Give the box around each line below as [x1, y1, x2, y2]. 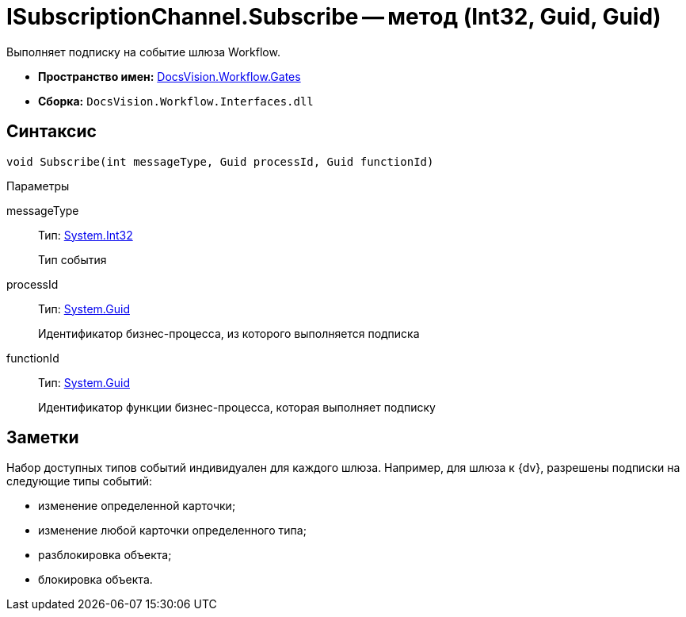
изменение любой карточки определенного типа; [38, 523, 307, 538]
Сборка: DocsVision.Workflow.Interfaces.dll [38, 94, 314, 108]
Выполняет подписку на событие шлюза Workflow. [6, 44, 280, 59]
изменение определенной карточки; [38, 499, 236, 513]
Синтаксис [6, 121, 97, 142]
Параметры [6, 178, 70, 193]
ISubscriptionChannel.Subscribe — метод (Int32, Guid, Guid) [6, 3, 661, 30]
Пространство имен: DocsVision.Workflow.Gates [38, 69, 301, 83]
